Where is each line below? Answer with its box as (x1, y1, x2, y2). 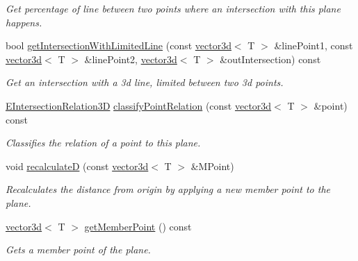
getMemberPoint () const (84, 219, 192, 233)
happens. (6, 15, 42, 29)
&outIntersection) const (220, 51, 321, 66)
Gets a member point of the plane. (6, 242, 151, 257)
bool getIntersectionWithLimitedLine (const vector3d (6, 38, 231, 53)
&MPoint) (190, 158, 234, 173)
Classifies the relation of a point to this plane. (6, 135, 201, 150)
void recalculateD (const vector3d (6, 158, 149, 173)
